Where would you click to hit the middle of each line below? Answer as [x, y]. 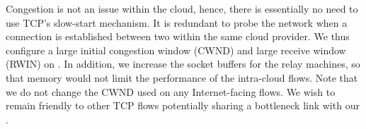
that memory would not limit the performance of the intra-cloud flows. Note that [182, 77]
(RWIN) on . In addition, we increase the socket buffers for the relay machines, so [183, 64]
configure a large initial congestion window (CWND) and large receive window [176, 50]
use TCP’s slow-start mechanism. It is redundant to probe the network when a [177, 22]
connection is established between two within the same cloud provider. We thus [178, 36]
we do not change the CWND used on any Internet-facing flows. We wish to [171, 91]
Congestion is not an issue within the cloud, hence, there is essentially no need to [182, 8]
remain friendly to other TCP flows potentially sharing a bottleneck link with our [183, 105]
